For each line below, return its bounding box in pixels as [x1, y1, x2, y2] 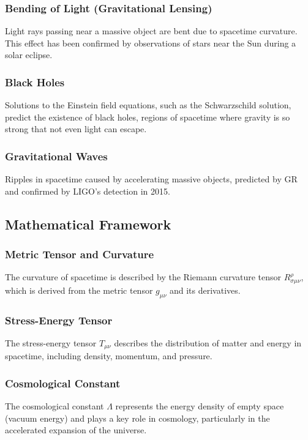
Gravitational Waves [5, 148, 108, 163]
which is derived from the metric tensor [5, 283, 153, 296]
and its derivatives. [169, 283, 241, 296]
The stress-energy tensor [5, 336, 97, 349]
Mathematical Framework [5, 214, 171, 233]
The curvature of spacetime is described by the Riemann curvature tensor [5, 270, 282, 283]
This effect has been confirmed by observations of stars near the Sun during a [5, 36, 296, 49]
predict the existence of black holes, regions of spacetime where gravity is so [5, 110, 290, 123]
